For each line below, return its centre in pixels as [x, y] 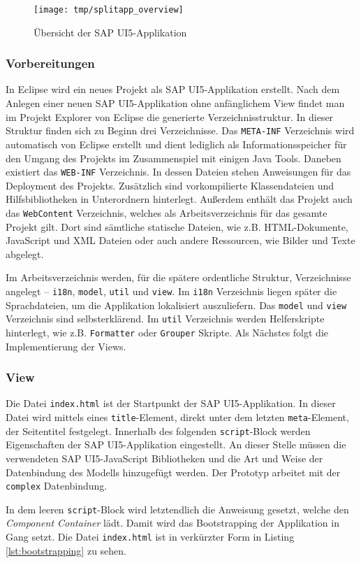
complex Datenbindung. [57, 486]
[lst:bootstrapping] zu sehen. [66, 550]
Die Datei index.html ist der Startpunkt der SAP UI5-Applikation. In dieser [171, 403]
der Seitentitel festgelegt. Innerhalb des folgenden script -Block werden [158, 430]
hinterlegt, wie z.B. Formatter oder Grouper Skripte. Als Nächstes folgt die [167, 332]
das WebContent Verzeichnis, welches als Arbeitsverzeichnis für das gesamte [167, 212]
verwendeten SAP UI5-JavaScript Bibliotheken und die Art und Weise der [164, 458]
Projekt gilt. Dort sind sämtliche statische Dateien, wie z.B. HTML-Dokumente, [177, 226]
